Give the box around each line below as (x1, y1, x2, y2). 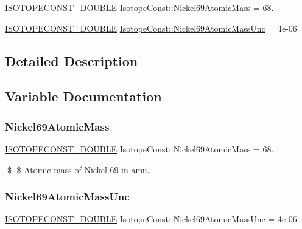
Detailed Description (5, 51, 138, 70)
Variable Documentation (5, 87, 162, 106)
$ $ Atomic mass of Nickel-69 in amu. (7, 163, 150, 176)
